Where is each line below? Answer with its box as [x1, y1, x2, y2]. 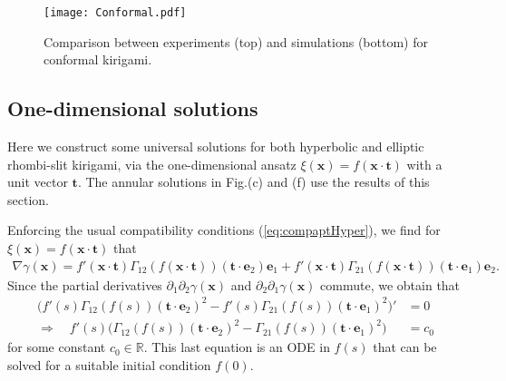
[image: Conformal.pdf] [44, 6, 187, 19]
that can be [373, 337, 437, 357]
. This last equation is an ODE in [143, 337, 330, 357]
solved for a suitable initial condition [7, 355, 211, 374]
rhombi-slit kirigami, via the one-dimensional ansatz [7, 154, 297, 173]
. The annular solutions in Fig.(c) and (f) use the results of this [77, 172, 430, 191]
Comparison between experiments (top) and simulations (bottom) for [44, 32, 428, 51]
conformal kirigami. [44, 50, 152, 69]
